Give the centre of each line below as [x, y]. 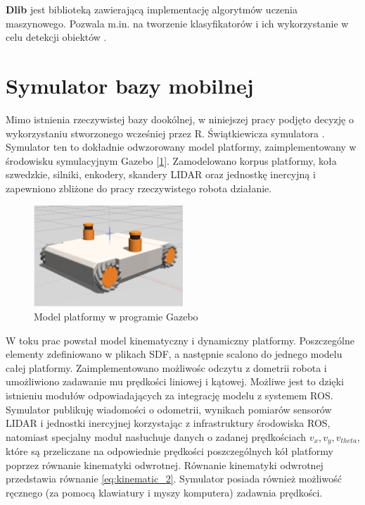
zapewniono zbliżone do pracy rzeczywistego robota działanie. [139, 188]
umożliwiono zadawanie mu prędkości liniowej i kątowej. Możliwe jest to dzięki [175, 381]
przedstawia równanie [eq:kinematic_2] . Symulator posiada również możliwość [174, 479]
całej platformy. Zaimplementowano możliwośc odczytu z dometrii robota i [166, 367]
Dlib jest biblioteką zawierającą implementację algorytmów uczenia [152, 9]
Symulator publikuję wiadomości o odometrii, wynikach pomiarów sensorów [169, 409]
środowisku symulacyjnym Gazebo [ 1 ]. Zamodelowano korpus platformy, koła [171, 160]
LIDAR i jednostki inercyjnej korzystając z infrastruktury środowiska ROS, [168, 423]
